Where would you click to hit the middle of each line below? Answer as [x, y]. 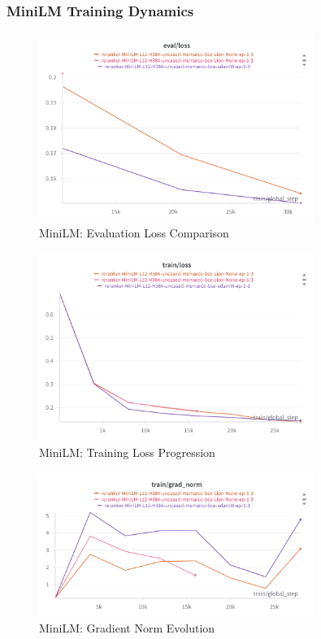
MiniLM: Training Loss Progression [127, 452]
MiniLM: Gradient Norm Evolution [127, 628]
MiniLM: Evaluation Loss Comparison [134, 233]
